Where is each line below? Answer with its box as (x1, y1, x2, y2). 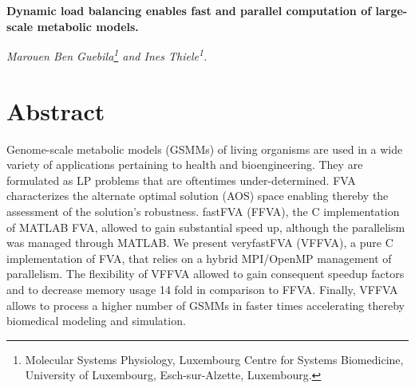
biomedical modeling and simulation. (6, 312, 186, 329)
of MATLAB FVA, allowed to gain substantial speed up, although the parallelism (6, 218, 405, 235)
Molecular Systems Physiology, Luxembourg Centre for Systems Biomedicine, (25, 351, 404, 367)
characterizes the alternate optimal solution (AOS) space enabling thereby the (6, 187, 389, 204)
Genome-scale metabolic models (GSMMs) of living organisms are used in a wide (6, 140, 403, 157)
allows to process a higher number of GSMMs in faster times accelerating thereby (6, 296, 405, 313)
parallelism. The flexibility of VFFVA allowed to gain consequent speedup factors (6, 265, 405, 282)
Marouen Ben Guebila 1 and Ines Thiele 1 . (6, 45, 207, 64)
